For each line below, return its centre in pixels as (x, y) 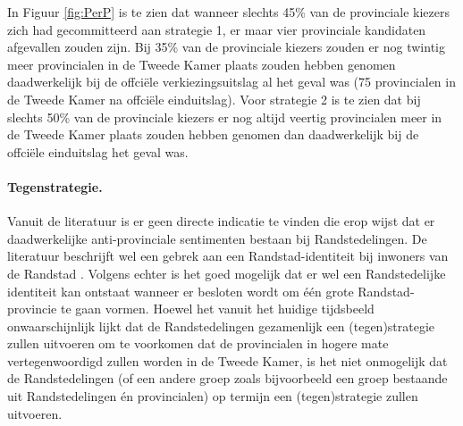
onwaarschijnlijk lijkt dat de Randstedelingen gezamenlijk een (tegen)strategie (221, 326)
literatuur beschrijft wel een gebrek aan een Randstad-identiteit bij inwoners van (228, 256)
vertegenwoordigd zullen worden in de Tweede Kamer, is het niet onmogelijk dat (227, 360)
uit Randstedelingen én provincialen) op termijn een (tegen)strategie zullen (213, 396)
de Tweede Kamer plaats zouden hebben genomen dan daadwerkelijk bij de (213, 134)
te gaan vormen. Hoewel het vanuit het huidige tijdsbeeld (217, 309)
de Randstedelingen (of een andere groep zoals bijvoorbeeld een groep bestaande (227, 378)
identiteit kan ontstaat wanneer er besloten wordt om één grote (181, 291)
